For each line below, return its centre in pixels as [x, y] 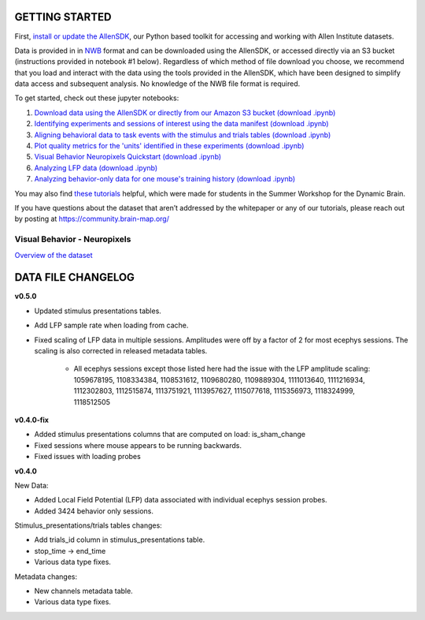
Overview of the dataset [54, 255]
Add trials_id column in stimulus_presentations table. [120, 540]
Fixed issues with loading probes [87, 457]
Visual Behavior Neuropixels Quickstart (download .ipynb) [128, 157]
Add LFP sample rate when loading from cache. [111, 325]
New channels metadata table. [83, 591]
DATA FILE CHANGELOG [75, 277]
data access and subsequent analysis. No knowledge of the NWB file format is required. [157, 84]
